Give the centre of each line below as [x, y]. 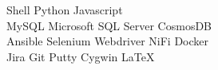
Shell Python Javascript [65, 10]
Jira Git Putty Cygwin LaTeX [81, 56]
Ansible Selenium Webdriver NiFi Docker [107, 41]
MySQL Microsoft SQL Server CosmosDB [109, 25]
